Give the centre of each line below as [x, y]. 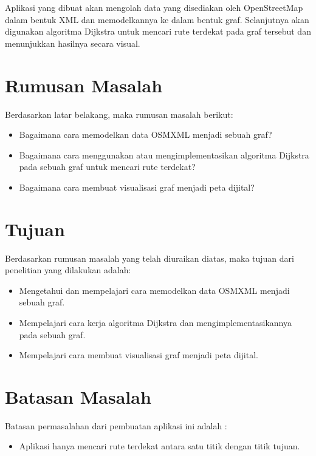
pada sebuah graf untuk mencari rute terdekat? [107, 167]
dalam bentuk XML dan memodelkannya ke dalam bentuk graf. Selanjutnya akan [157, 19]
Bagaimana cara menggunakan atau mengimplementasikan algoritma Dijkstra [164, 155]
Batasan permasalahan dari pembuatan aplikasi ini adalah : [116, 425]
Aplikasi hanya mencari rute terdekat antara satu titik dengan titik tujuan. [160, 446]
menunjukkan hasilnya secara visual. [73, 43]
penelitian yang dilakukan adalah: [68, 270]
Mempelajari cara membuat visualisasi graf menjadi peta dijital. [139, 355]
